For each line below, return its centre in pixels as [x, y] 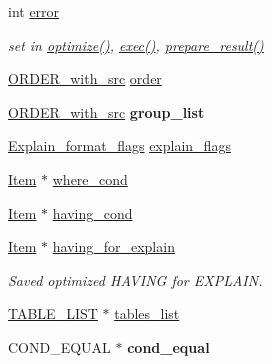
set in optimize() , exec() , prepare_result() [136, 44]
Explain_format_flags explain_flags [119, 145]
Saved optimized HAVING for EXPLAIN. [135, 279]
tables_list [147, 313]
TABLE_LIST [53, 313]
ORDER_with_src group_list [106, 111]
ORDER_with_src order [85, 78]
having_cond [92, 212]
